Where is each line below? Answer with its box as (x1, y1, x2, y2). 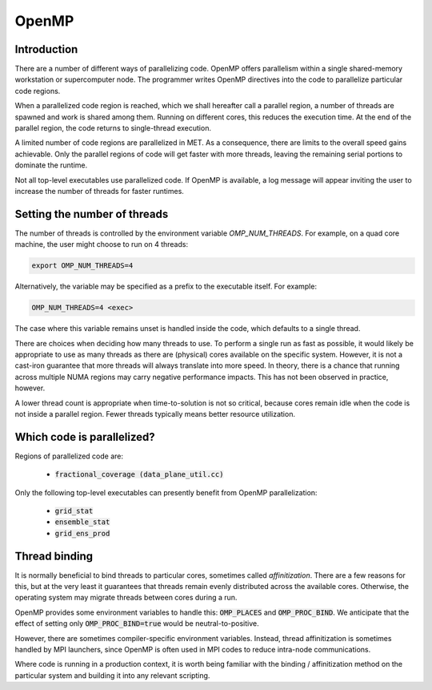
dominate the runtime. (14, 160, 88, 170)
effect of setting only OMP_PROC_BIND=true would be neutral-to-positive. (14, 619, 259, 628)
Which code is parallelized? (14, 430, 155, 444)
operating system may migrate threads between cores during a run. (14, 593, 238, 603)
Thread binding (14, 549, 94, 563)
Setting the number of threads (14, 207, 169, 220)
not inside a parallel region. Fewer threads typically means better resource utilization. (14, 409, 296, 418)
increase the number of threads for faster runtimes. (14, 186, 184, 196)
